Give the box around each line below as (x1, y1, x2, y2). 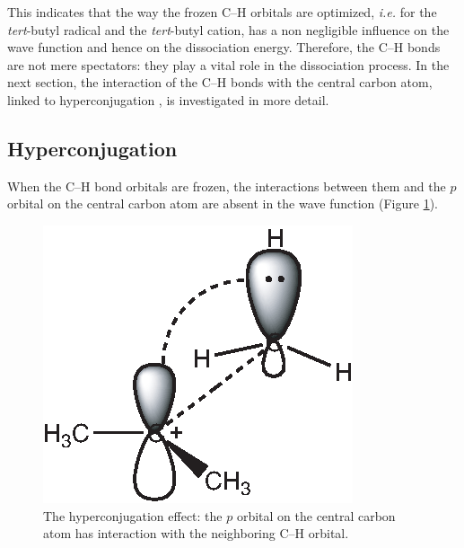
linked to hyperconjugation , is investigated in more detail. (7, 90, 329, 109)
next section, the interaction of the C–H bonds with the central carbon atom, (7, 73, 433, 92)
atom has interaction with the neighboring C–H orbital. (43, 524, 349, 543)
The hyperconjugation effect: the (43, 506, 223, 525)
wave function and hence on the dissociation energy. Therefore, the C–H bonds (7, 38, 441, 57)
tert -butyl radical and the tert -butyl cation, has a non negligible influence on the (7, 20, 450, 39)
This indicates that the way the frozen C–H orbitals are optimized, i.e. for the (7, 3, 437, 21)
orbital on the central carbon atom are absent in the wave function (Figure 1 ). (7, 194, 438, 213)
